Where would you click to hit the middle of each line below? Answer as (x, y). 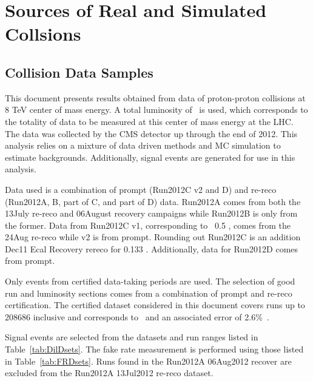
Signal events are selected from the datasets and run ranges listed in (132, 337)
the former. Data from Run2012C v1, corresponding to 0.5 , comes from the (148, 225)
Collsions (43, 34)
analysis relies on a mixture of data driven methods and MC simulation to (143, 145)
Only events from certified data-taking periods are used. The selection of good (150, 281)
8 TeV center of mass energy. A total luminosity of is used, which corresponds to (156, 110)
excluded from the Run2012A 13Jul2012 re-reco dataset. (109, 373)
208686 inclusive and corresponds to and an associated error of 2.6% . (137, 316)
